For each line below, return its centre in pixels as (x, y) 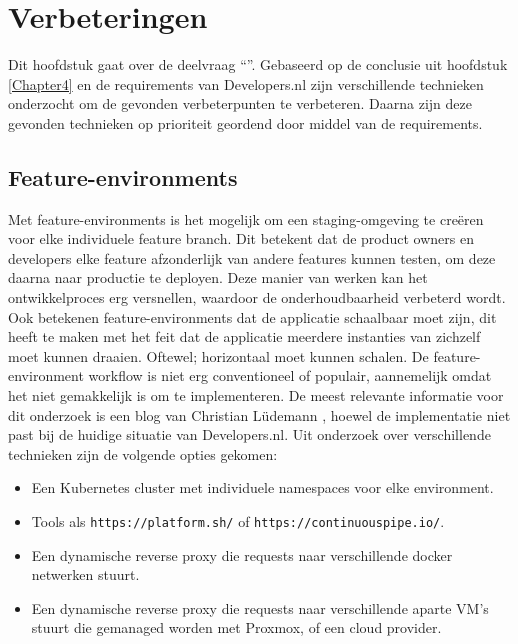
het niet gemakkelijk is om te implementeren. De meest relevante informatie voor (256, 395)
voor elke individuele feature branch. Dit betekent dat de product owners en (241, 238)
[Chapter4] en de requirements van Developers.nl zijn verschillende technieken (246, 83)
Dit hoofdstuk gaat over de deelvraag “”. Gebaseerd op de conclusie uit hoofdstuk (258, 64)
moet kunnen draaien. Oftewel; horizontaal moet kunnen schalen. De (218, 355)
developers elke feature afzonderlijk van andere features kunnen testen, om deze (252, 257)
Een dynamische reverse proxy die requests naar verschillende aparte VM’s (260, 607)
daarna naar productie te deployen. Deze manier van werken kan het (218, 277)
